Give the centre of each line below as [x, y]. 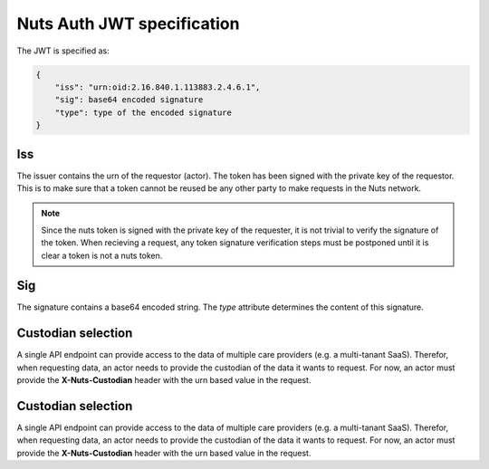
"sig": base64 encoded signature [129, 100]
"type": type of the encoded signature [144, 112]
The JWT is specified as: [63, 51]
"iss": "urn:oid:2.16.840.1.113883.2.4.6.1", [158, 87]
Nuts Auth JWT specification [128, 24]
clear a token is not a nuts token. [102, 255]
